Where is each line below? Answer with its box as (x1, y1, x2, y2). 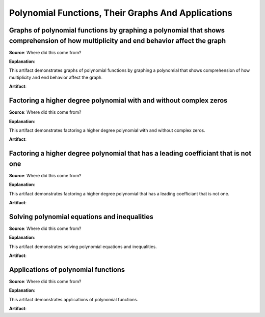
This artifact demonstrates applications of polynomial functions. (9, 296, 138, 302)
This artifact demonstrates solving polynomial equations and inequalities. (9, 244, 157, 250)
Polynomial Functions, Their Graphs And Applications (9, 7, 233, 18)
